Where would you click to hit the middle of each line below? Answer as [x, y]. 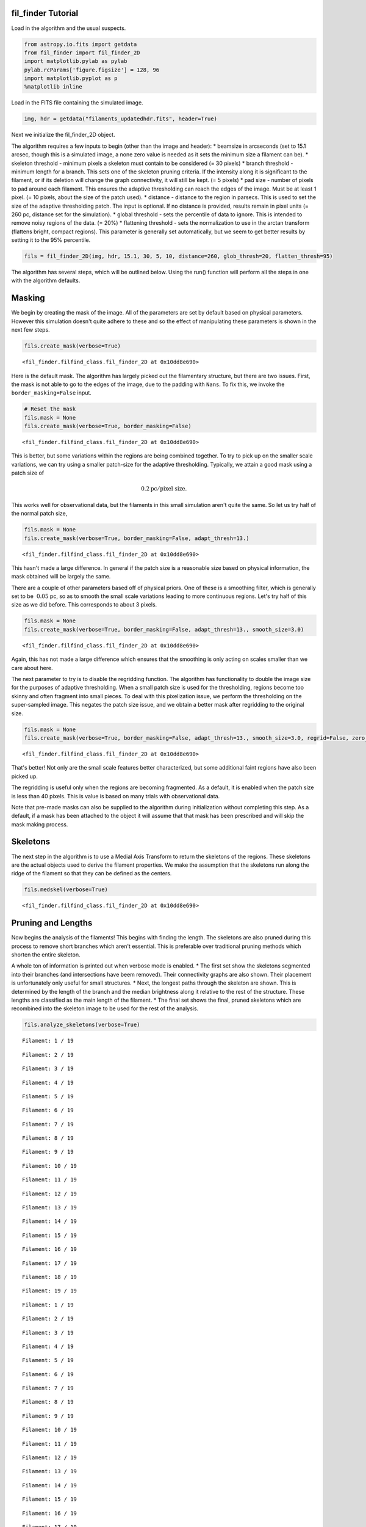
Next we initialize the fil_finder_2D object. [63, 135]
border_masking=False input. [51, 393]
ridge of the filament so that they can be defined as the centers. [91, 873]
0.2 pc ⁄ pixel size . [164, 489]
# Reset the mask [50, 409]
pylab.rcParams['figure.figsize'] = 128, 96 [92, 70]
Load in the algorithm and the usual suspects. [69, 28]
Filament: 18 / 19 [50, 1277]
